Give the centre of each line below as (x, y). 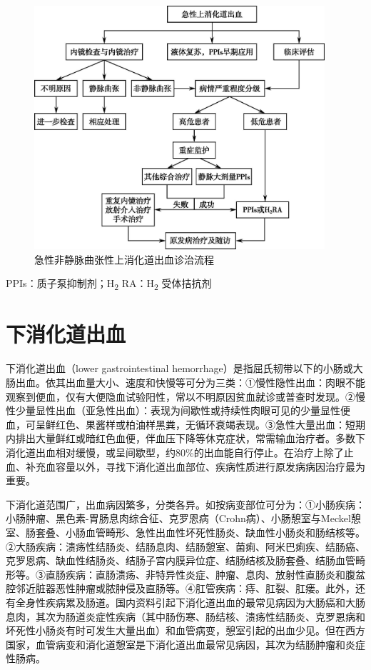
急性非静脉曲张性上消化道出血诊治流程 (124, 259)
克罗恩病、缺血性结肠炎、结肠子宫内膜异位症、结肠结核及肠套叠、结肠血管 (181, 560)
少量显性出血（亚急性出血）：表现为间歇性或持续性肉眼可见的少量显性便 (183, 410)
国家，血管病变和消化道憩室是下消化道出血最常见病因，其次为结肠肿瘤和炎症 (185, 644)
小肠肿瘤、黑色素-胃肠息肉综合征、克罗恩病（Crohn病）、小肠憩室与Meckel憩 (183, 518)
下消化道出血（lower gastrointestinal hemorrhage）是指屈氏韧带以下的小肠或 (179, 368)
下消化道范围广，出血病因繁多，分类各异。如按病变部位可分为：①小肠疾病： (185, 504)
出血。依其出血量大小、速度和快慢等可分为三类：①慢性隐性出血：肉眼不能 (190, 382)
